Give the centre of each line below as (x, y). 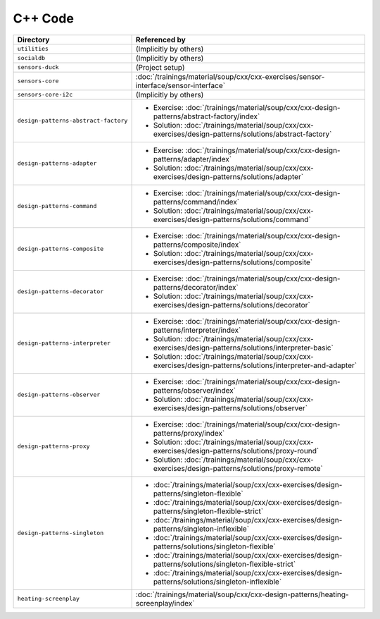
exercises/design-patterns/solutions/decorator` (232, 305)
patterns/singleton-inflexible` (201, 529)
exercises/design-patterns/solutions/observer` (230, 407)
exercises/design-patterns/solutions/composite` (233, 262)
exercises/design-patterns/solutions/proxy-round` (236, 451)
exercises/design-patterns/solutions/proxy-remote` (238, 468)
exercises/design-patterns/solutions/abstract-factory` (242, 134)
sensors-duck (38, 67)
